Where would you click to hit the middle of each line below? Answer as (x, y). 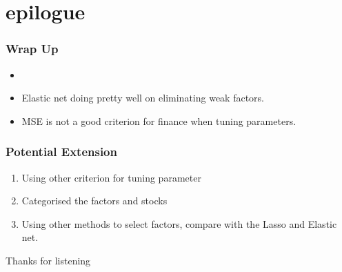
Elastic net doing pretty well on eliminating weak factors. (143, 98)
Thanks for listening (48, 260)
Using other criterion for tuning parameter (111, 177)
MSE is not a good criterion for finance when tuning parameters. (159, 120)
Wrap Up (32, 49)
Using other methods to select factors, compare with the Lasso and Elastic (179, 223)
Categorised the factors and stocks (94, 201)
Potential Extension (61, 152)
